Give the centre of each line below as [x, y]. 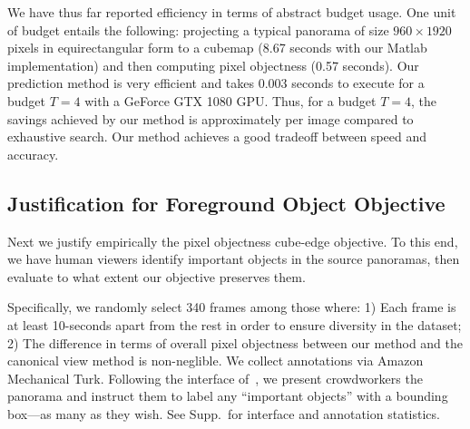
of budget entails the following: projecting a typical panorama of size [198, 29]
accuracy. [33, 154]
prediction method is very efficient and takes [131, 83]
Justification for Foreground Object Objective [226, 203]
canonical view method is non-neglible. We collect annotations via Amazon [215, 361]
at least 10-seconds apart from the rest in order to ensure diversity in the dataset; [235, 324]
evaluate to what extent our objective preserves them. [157, 276]
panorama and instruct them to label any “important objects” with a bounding [228, 396]
